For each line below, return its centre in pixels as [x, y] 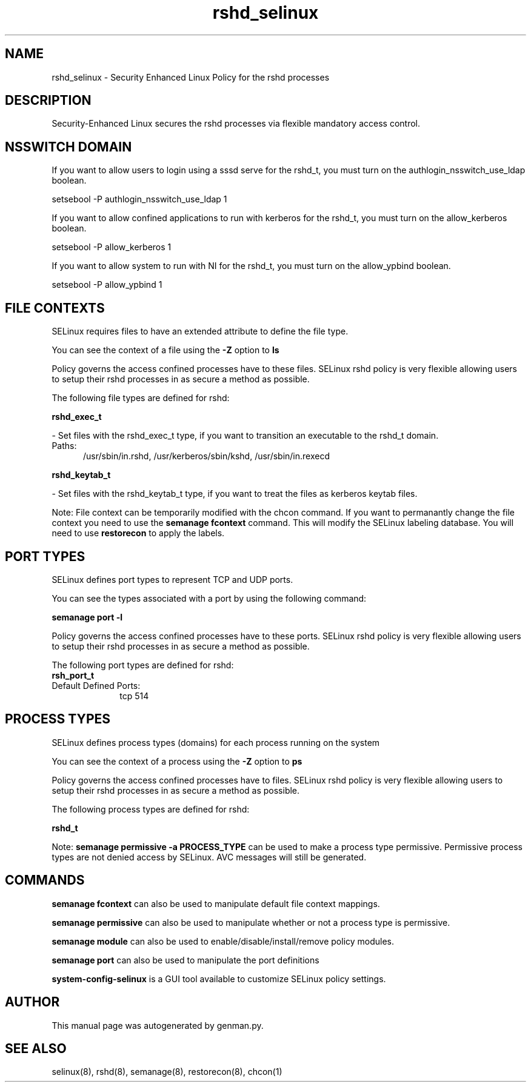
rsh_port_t [73, 675]
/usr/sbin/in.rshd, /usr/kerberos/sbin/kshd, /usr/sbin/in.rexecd [207, 456]
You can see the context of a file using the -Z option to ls [165, 350]
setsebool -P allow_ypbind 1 [107, 285]
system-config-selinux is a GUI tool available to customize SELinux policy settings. [219, 979]
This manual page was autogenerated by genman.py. [158, 1025]
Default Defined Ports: [96, 685]
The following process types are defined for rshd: [151, 809]
